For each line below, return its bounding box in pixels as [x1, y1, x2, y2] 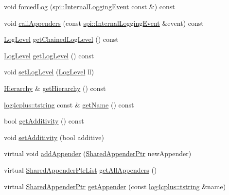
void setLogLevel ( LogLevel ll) [4, 67, 94, 77]
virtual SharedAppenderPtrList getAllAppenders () [4, 164, 157, 175]
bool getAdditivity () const [4, 116, 84, 126]
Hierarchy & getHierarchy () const [4, 83, 106, 93]
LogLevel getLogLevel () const [4, 50, 94, 60]
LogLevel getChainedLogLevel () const [4, 34, 119, 44]
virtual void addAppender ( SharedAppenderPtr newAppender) [4, 148, 192, 159]
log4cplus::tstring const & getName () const [4, 99, 134, 109]
